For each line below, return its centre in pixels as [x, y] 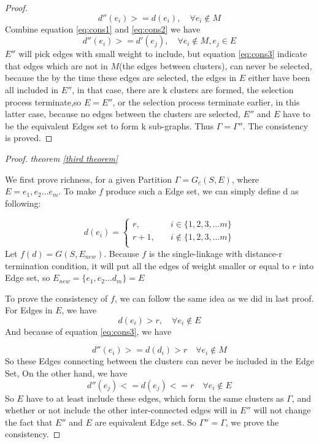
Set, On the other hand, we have [66, 373]
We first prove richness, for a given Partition [89, 179]
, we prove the [252, 422]
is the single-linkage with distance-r [215, 253]
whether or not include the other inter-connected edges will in [121, 410]
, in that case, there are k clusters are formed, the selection [183, 89]
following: [23, 203]
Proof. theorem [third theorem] [62, 158]
